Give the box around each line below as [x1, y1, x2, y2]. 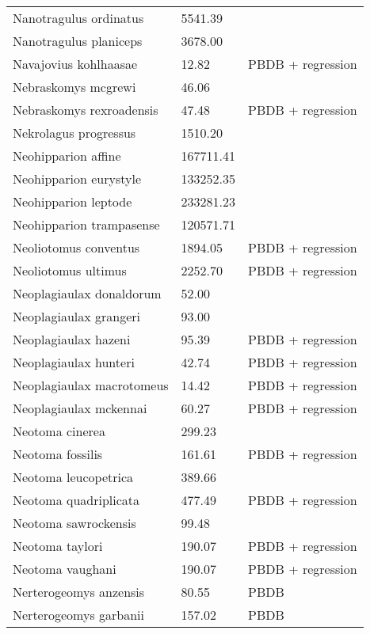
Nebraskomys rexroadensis [13, 101, 158, 119]
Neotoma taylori [13, 537, 103, 555]
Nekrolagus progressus [13, 123, 136, 142]
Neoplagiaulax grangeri [13, 307, 141, 325]
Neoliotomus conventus [13, 238, 140, 256]
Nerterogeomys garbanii [13, 606, 145, 624]
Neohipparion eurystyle [13, 169, 141, 188]
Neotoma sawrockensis [13, 514, 136, 532]
